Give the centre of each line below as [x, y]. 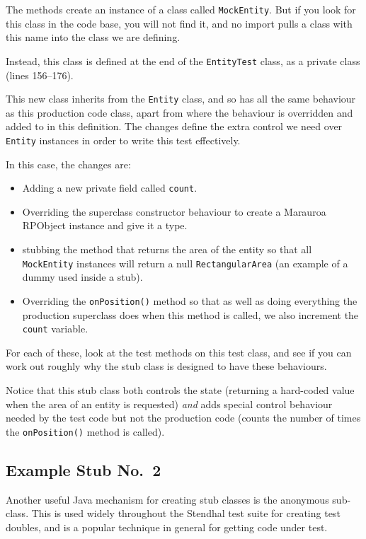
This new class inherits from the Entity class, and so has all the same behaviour [181, 99]
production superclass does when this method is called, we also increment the [190, 314]
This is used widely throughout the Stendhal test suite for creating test [186, 513]
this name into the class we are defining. [93, 37]
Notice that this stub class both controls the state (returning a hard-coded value [180, 389]
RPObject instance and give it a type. [105, 225]
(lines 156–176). [40, 75]
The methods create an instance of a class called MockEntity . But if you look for [181, 9]
